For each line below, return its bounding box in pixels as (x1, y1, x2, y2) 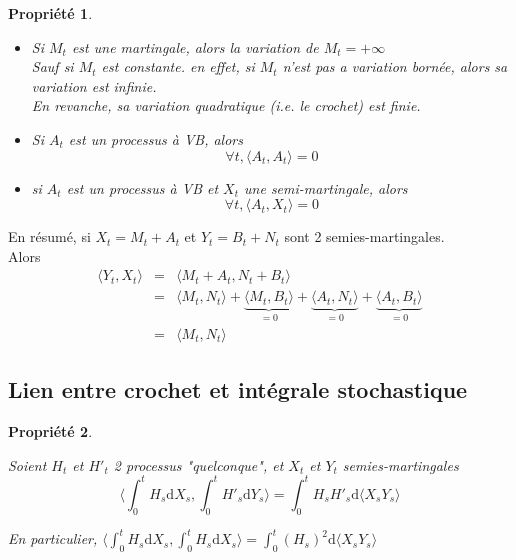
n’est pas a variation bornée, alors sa (282, 56, 508, 77)
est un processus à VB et (66, 177, 219, 198)
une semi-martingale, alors (244, 177, 408, 198)
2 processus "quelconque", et (113, 454, 284, 475)
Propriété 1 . (8, 3, 93, 23)
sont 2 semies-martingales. (284, 226, 445, 247)
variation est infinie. (31, 75, 157, 96)
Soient (8, 454, 47, 475)
